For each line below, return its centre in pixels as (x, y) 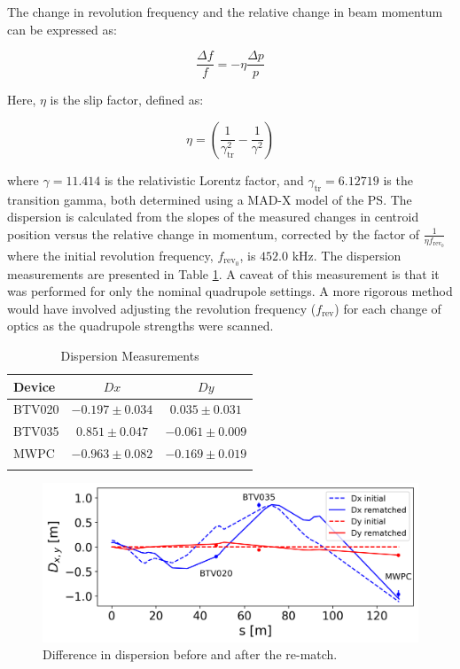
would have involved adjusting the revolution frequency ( (162, 308)
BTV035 (36, 431)
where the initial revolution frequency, (110, 255)
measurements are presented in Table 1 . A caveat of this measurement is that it (223, 273)
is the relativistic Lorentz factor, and (204, 179)
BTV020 (36, 409)
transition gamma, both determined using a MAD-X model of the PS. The (210, 199)
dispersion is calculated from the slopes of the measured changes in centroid (213, 217)
